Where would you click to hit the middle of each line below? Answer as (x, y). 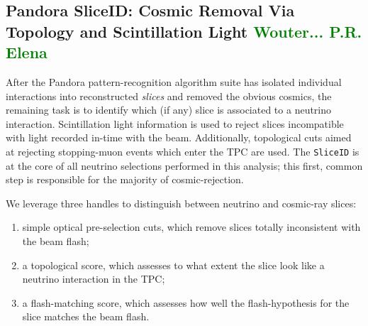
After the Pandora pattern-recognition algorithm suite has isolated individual (174, 81)
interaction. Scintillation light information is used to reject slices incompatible (175, 123)
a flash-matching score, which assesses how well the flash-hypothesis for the (186, 302)
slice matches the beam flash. (86, 316)
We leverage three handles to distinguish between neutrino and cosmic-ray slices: (181, 203)
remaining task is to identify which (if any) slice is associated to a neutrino (169, 110)
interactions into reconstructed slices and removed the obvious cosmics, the (169, 96)
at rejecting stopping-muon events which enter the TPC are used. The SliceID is (183, 151)
